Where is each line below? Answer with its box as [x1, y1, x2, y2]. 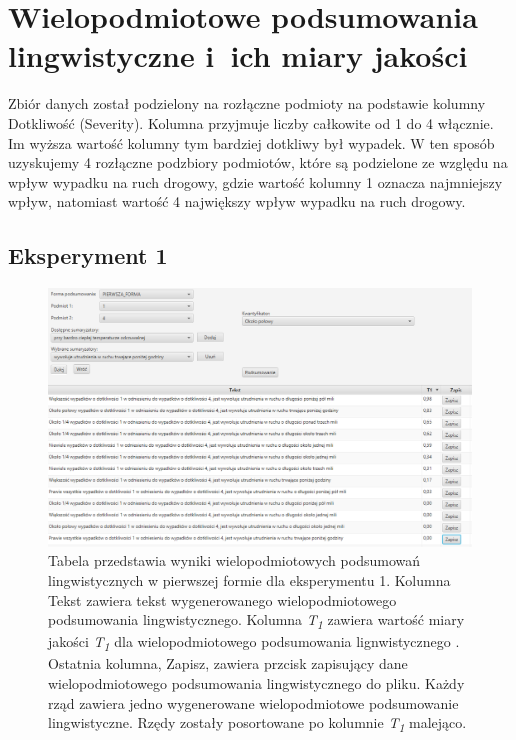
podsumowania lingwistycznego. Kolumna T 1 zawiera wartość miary [48, 609, 465, 633]
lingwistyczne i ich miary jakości [8, 35, 468, 76]
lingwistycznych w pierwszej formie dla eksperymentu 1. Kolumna [48, 570, 451, 591]
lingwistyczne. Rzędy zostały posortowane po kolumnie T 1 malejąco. [48, 712, 467, 736]
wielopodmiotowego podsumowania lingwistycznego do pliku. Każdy [48, 673, 465, 694]
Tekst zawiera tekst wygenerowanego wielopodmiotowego [48, 589, 397, 610]
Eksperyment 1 [8, 240, 168, 271]
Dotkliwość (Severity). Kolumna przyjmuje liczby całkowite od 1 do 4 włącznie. [8, 112, 494, 133]
